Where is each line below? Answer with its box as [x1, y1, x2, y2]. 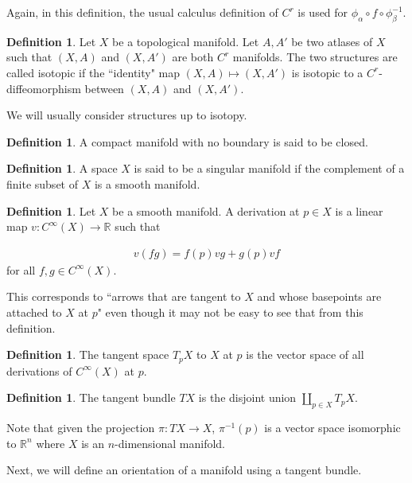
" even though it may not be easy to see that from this [97, 303, 363, 320]
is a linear [335, 202, 383, 219]
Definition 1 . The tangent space [6, 346, 169, 363]
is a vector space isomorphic [264, 419, 401, 435]
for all [6, 261, 36, 278]
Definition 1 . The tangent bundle [6, 389, 176, 406]
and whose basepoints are [257, 288, 382, 305]
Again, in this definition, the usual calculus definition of [6, 4, 278, 20]
